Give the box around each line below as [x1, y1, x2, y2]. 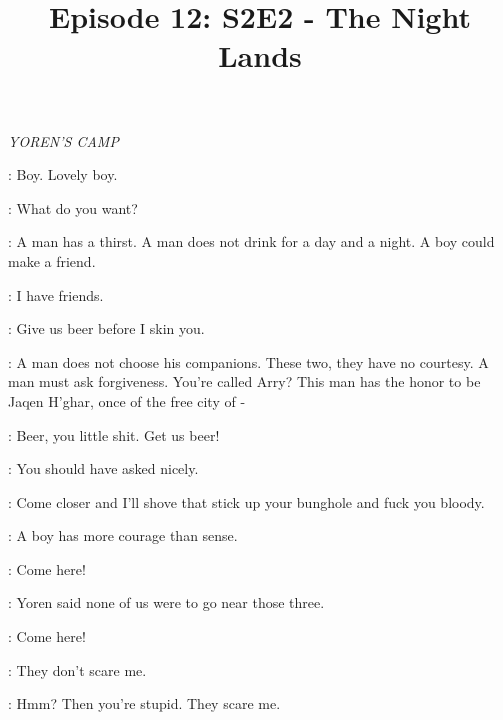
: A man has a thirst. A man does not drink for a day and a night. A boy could [8, 231, 495, 252]
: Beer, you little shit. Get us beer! [8, 424, 220, 445]
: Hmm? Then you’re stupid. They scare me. [8, 693, 281, 714]
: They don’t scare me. [8, 659, 147, 680]
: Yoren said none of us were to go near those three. [8, 592, 325, 613]
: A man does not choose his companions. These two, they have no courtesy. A [8, 351, 489, 372]
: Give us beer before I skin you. [8, 318, 205, 339]
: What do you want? [8, 197, 138, 218]
